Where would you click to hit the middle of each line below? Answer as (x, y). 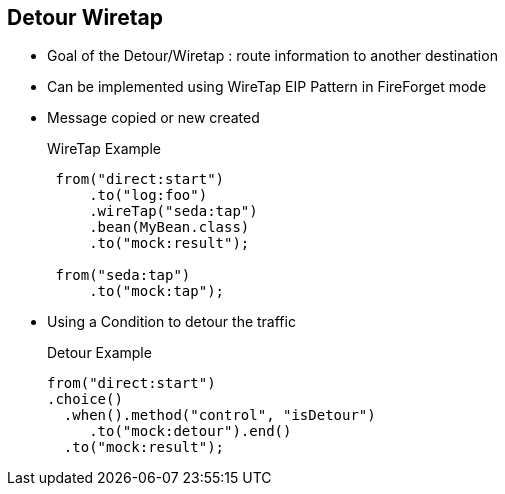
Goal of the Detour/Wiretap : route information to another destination (272, 56)
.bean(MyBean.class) (169, 227)
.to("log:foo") (148, 195)
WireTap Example (104, 149)
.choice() (85, 399)
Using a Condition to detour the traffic (171, 322)
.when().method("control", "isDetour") (219, 415)
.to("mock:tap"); (157, 291)
